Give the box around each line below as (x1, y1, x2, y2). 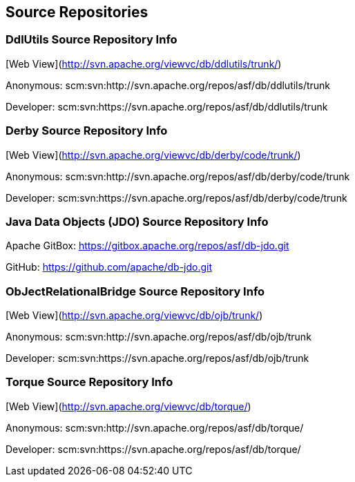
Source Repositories (6, 3, 148, 21)
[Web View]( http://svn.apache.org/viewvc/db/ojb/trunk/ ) (6, 309, 263, 322)
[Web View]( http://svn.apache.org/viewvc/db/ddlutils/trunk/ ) (6, 57, 282, 70)
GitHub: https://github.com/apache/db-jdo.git (6, 261, 213, 273)
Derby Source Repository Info (6, 124, 168, 138)
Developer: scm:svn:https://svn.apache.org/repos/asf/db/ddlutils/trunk (6, 100, 328, 113)
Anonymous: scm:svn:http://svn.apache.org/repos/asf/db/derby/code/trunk (6, 170, 350, 182)
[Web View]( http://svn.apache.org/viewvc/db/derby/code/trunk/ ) (6, 148, 301, 161)
